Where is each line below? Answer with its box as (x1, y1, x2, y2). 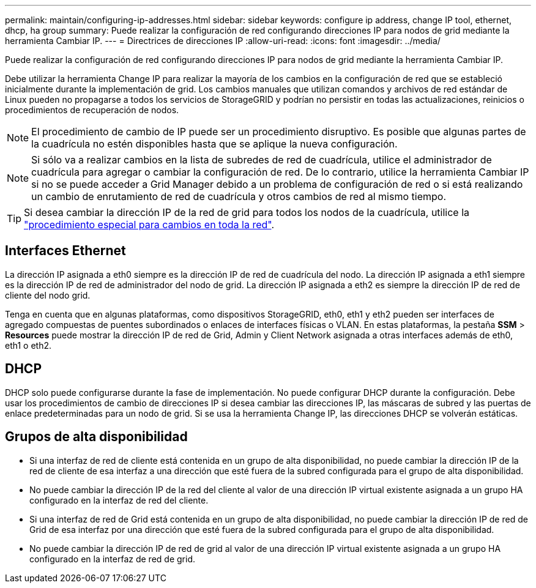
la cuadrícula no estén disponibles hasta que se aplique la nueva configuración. (31, 138, 398, 150)
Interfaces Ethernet (5, 243, 126, 259)
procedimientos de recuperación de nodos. (5, 105, 179, 115)
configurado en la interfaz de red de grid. (29, 553, 195, 564)
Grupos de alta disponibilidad (5, 429, 188, 445)
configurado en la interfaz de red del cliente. (29, 494, 209, 505)
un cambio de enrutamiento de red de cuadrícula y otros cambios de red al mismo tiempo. (31, 190, 446, 203)
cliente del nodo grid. (5, 289, 91, 300)
